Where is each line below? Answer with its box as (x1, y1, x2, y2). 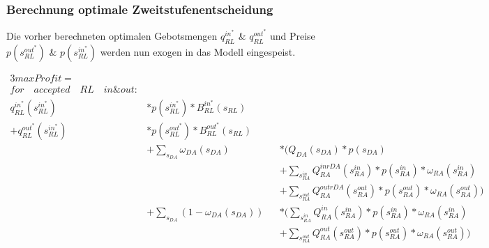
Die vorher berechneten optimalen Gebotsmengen (6, 28, 218, 42)
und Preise (269, 28, 315, 42)
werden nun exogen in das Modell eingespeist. (100, 44, 296, 59)
